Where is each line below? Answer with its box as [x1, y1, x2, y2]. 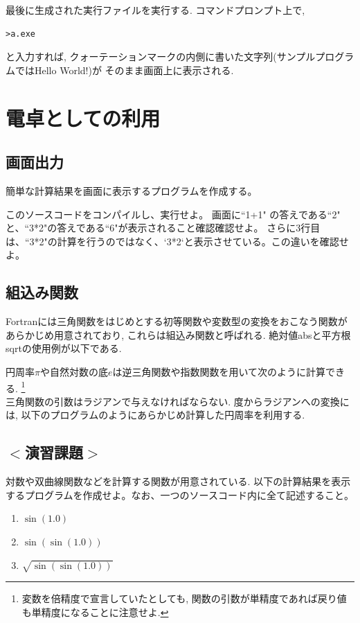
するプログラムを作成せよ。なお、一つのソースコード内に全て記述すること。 [6, 487, 354, 502]
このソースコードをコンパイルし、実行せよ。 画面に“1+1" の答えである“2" [6, 207, 341, 221]
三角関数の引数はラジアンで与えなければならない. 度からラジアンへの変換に [6, 394, 350, 408]
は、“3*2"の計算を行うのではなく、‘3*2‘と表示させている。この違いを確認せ [6, 234, 349, 248]
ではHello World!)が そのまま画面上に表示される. [15, 62, 234, 77]
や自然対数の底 [39, 364, 108, 378]
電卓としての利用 [6, 103, 161, 132]
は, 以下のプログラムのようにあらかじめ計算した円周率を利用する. [6, 407, 305, 422]
